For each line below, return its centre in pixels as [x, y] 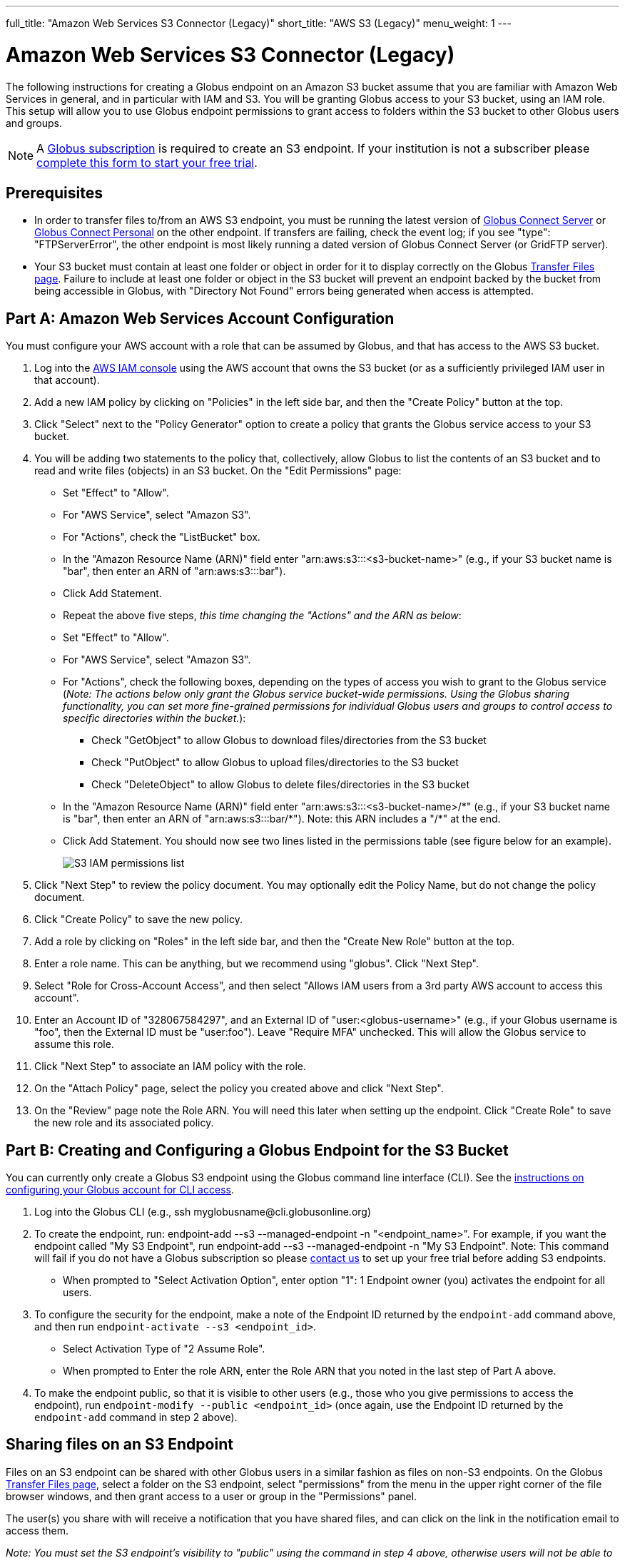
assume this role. [74, 1044]
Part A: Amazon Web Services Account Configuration [200, 318]
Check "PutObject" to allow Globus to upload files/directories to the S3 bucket [275, 763]
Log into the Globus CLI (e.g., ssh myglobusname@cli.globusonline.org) [203, 1212]
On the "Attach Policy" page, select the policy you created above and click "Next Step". [239, 1089]
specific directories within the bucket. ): [154, 718]
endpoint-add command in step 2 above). [136, 1417]
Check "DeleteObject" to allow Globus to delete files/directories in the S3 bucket [280, 785]
